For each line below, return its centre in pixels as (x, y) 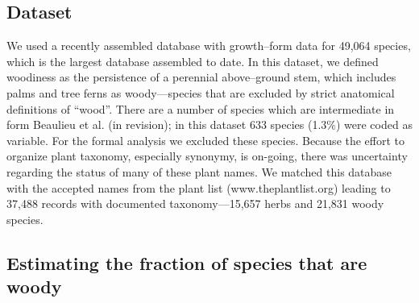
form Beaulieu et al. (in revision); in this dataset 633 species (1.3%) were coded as (209, 125)
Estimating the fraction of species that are (187, 262)
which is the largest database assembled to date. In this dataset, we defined (193, 61)
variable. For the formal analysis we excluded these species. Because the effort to (206, 140)
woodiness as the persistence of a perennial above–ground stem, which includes (201, 77)
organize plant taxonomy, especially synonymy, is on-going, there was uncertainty (207, 156)
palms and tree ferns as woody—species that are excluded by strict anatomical (201, 92)
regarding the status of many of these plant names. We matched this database (199, 171)
